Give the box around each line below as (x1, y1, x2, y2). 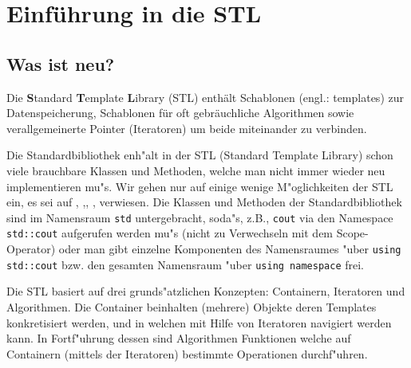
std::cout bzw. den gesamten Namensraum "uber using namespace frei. (6, 256, 364, 272)
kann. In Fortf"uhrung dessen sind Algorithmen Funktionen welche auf (6, 330, 351, 346)
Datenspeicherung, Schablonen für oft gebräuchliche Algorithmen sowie (6, 104, 354, 121)
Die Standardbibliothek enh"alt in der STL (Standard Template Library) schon (6, 147, 393, 163)
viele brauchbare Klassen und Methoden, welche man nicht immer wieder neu (6, 162, 385, 178)
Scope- (336, 225, 369, 241)
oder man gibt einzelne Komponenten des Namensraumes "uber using (58, 241, 401, 257)
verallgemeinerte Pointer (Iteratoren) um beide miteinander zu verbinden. (6, 119, 367, 136)
